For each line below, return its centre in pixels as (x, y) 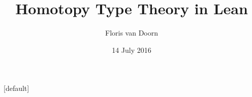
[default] (17, 88)
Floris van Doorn (131, 33)
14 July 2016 (132, 50)
